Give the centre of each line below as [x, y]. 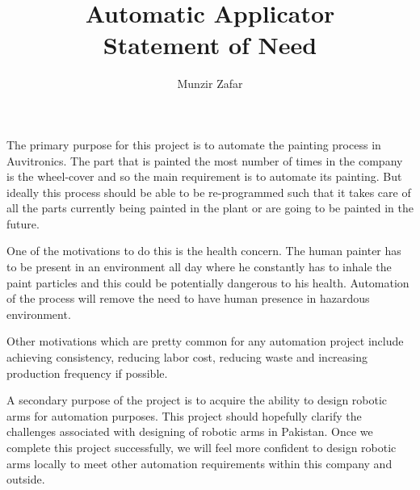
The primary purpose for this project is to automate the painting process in [194, 144]
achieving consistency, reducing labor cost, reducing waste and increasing [187, 357]
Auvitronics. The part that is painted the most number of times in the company [205, 160]
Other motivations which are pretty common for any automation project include [205, 341]
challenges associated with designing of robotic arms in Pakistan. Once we [190, 431]
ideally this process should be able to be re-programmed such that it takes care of [209, 192]
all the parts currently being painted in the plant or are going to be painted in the [210, 208]
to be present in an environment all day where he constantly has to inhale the [199, 267]
